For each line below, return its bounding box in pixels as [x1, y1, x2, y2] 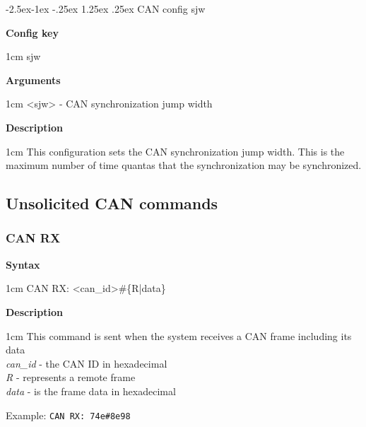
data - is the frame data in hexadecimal [6, 383, 176, 398]
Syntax [6, 257, 40, 271]
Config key [6, 25, 59, 40]
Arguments [6, 72, 61, 87]
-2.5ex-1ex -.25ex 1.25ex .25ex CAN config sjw [6, 1, 206, 16]
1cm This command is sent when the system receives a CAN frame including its [6, 328, 352, 343]
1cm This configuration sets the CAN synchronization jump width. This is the [6, 144, 345, 158]
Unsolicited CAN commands [6, 192, 218, 214]
